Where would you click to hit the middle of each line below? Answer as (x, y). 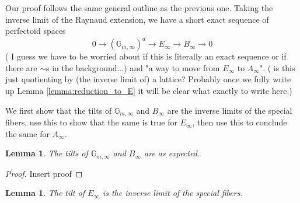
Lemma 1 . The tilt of (45, 193)
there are (21, 67)
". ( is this (277, 67)
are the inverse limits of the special (230, 110)
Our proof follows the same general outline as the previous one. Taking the (139, 8)
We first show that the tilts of (59, 110)
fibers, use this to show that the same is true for (91, 122)
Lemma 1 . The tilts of (47, 153)
